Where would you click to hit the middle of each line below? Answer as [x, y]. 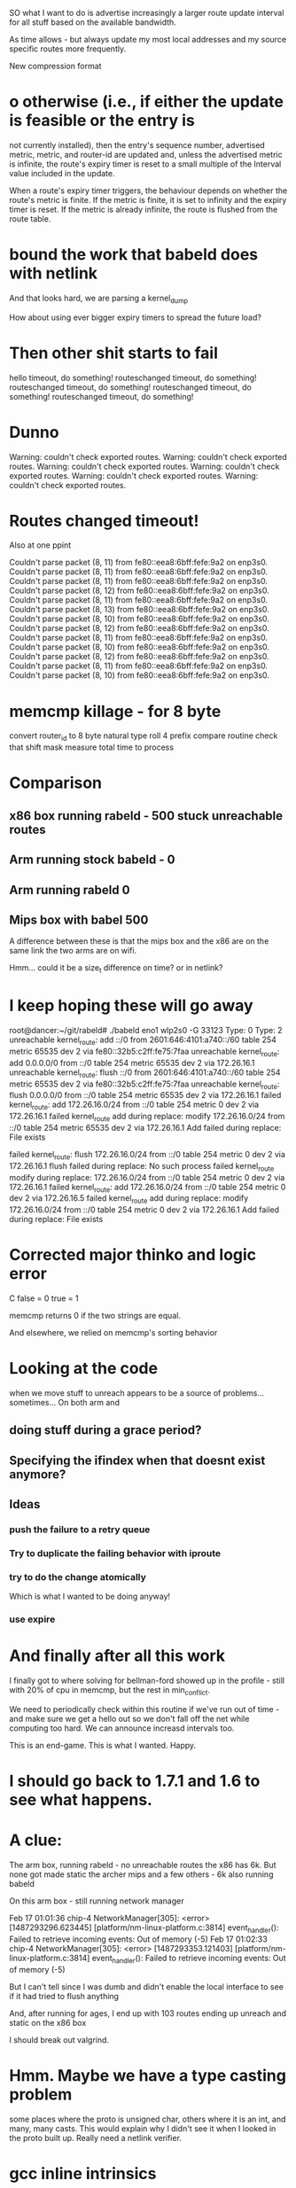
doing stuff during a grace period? [105, 1430]
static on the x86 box [48, 2022]
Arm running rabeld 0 [70, 890]
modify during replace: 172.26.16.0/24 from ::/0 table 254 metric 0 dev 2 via [147, 1177]
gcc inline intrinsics [83, 2173]
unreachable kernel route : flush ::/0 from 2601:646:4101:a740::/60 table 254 [145, 1073]
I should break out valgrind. [59, 2040]
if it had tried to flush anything [64, 1996]
